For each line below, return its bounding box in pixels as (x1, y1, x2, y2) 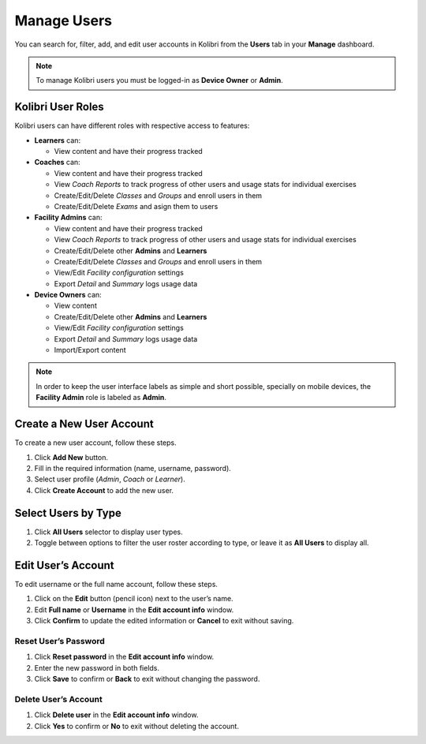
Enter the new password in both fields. (34, 663, 160, 672)
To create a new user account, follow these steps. (14, 438, 177, 447)
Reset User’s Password (14, 635, 106, 646)
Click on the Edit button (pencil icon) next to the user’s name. (34, 594, 234, 604)
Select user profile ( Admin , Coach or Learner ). (34, 474, 185, 484)
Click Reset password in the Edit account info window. (34, 652, 215, 662)
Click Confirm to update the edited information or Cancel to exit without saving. (34, 616, 294, 626)
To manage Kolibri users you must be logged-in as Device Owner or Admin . (35, 76, 283, 85)
